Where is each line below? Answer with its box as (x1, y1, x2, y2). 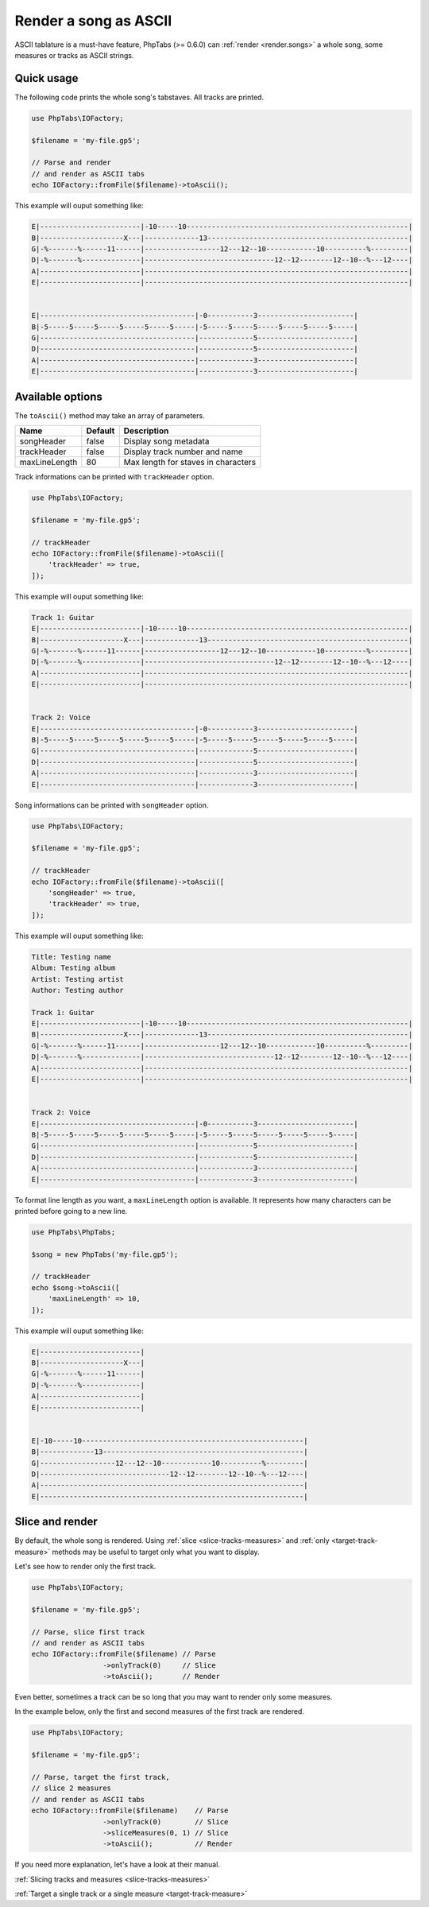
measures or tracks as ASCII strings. (14, 50, 134, 60)
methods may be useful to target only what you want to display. (52, 1547, 260, 1556)
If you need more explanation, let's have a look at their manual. (14, 1860, 220, 1870)
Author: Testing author (31, 986, 125, 994)
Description (123, 425, 169, 436)
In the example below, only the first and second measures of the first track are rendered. (14, 1707, 305, 1716)
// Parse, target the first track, (31, 1773, 170, 1781)
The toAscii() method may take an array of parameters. (14, 410, 206, 421)
